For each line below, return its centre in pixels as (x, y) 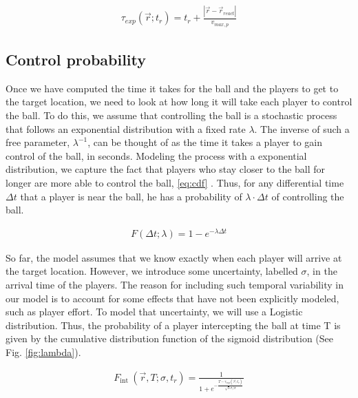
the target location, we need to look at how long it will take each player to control (179, 102)
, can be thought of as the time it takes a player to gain (205, 142)
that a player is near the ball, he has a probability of (131, 196)
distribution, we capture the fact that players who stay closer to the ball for (166, 169)
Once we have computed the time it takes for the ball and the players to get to (172, 88)
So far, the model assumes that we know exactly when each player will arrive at (174, 257)
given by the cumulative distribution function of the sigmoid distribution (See (169, 338)
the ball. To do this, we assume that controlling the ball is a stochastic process (171, 115)
